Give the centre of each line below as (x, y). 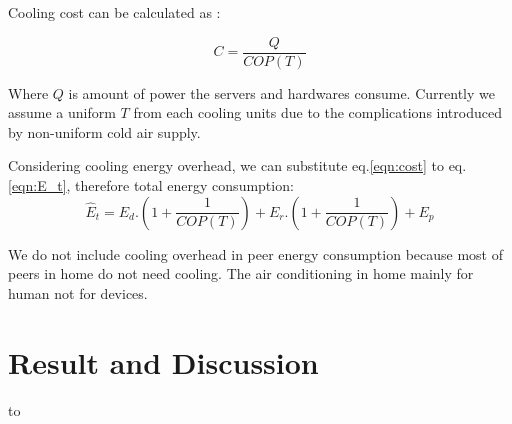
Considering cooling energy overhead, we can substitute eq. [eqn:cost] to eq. (237, 165)
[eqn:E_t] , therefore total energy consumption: (151, 185)
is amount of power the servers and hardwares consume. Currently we (281, 92)
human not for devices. (78, 292)
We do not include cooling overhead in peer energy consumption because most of (256, 253)
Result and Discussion (163, 361)
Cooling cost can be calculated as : (114, 12)
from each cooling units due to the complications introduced (317, 112)
